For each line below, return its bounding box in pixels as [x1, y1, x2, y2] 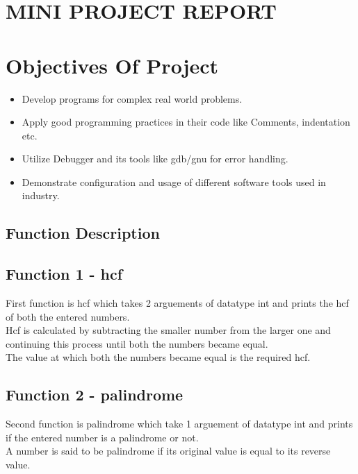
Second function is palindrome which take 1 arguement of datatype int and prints [6, 416, 353, 431]
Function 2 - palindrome [6, 384, 184, 405]
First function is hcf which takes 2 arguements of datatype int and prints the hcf [6, 296, 349, 310]
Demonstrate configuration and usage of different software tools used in [22, 174, 326, 189]
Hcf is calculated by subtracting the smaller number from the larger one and [6, 323, 331, 337]
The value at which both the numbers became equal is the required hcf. [6, 350, 311, 364]
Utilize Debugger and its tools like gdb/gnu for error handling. [22, 151, 288, 166]
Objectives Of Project [6, 51, 219, 79]
